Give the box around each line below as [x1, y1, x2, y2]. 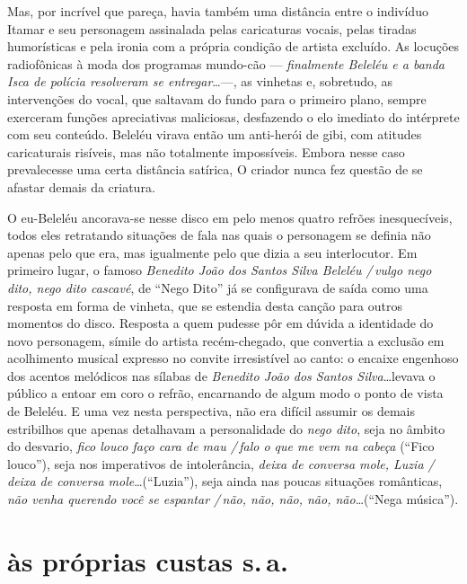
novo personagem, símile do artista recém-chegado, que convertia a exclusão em [7, 331, 445, 350]
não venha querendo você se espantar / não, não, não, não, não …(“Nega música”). [7, 490, 459, 509]
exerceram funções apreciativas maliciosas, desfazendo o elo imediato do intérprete [7, 107, 460, 126]
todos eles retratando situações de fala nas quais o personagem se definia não [7, 226, 431, 244]
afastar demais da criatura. [7, 177, 155, 196]
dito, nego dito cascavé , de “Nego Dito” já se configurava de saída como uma [7, 278, 428, 296]
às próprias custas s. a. [7, 542, 288, 579]
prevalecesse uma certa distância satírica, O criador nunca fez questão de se [7, 160, 423, 179]
